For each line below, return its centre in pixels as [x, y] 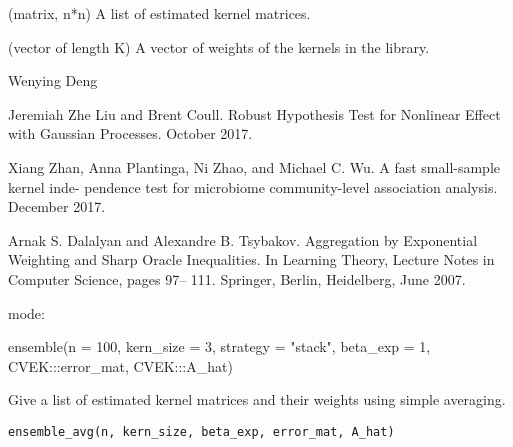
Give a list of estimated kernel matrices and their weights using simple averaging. [257, 399]
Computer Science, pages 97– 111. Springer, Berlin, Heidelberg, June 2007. [237, 278]
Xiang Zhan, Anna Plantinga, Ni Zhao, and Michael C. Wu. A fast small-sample [254, 166]
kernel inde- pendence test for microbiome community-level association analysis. [253, 186]
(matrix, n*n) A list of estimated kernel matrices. [159, 13]
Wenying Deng [53, 80]
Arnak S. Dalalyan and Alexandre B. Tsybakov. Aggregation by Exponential [243, 239]
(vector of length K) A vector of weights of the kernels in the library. [219, 46]
